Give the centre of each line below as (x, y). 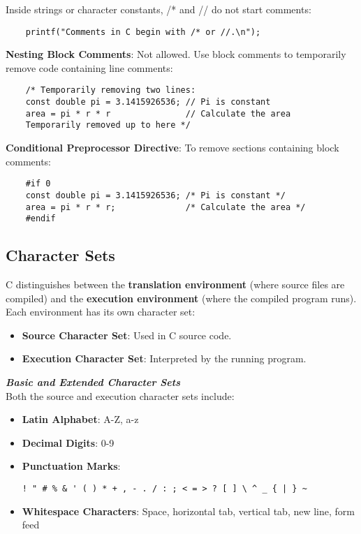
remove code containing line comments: (89, 67)
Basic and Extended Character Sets (93, 382)
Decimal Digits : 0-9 (68, 442)
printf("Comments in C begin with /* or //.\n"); (143, 32)
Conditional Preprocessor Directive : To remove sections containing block (172, 148)
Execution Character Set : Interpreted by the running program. (164, 358)
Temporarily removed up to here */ (108, 125)
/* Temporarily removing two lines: (111, 90)
